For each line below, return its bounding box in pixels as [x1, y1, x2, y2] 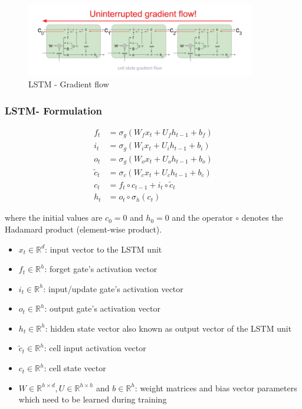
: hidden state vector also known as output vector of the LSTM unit [45, 322, 292, 334]
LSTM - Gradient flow [28, 78, 109, 90]
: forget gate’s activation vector [44, 263, 157, 275]
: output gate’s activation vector [44, 302, 160, 315]
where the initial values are [5, 211, 103, 224]
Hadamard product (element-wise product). [5, 223, 162, 235]
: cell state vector [44, 362, 106, 374]
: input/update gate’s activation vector [43, 282, 183, 295]
